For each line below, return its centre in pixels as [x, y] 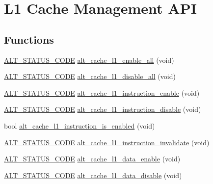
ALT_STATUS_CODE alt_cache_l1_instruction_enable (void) [102, 92]
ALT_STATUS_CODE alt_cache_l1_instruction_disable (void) [103, 109]
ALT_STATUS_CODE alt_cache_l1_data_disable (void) [93, 175]
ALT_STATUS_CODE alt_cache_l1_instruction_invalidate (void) [107, 142]
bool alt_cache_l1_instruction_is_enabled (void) [80, 125]
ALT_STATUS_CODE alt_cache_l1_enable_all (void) [89, 60]
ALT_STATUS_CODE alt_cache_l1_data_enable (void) [92, 159]
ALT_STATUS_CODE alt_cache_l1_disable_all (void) [90, 76]
